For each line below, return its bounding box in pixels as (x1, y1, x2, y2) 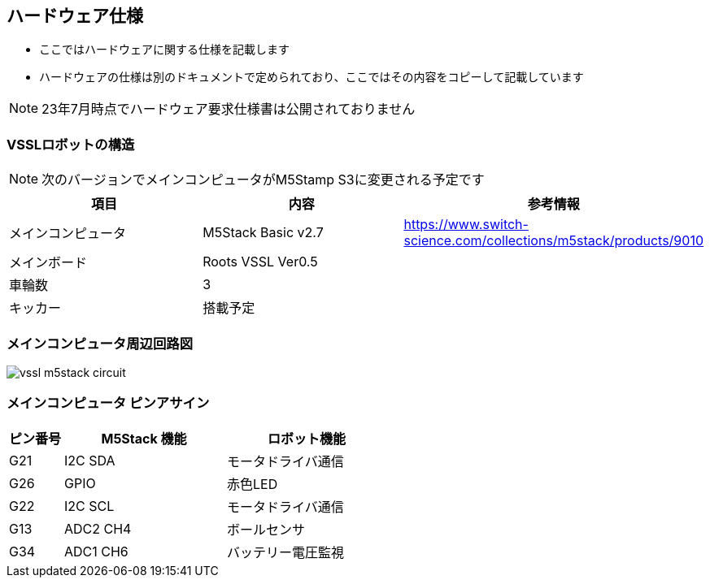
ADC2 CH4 (64, 520, 132, 537)
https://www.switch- (403, 216, 529, 233)
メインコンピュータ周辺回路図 (7, 335, 194, 352)
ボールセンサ (227, 521, 306, 538)
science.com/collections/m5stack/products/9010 (403, 232, 703, 249)
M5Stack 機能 (101, 430, 187, 447)
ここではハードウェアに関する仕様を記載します (39, 42, 290, 57)
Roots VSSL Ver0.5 (203, 253, 318, 270)
